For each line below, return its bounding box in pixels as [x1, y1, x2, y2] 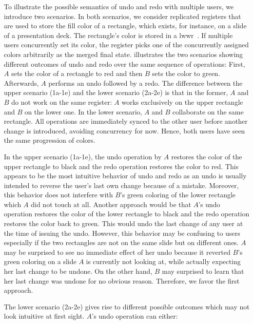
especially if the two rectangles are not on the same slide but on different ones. [4, 237, 239, 248]
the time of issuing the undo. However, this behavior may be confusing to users [4, 228, 240, 238]
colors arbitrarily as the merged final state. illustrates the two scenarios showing [4, 49, 243, 59]
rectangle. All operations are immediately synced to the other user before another [4, 116, 248, 126]
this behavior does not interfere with [4, 190, 113, 200]
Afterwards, [4, 77, 39, 88]
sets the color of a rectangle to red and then [11, 68, 143, 78]
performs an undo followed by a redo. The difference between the [48, 77, 243, 88]
